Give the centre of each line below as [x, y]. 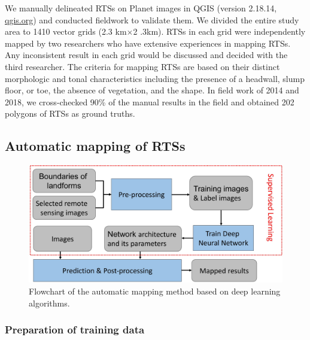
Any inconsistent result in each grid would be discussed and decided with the [146, 55]
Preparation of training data [75, 330]
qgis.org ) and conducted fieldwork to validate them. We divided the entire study [152, 19]
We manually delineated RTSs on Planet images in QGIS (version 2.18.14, [141, 8]
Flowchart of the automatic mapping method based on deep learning [155, 291]
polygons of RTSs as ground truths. [70, 113]
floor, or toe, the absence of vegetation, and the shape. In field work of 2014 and [152, 90]
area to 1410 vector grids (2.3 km [66, 31]
